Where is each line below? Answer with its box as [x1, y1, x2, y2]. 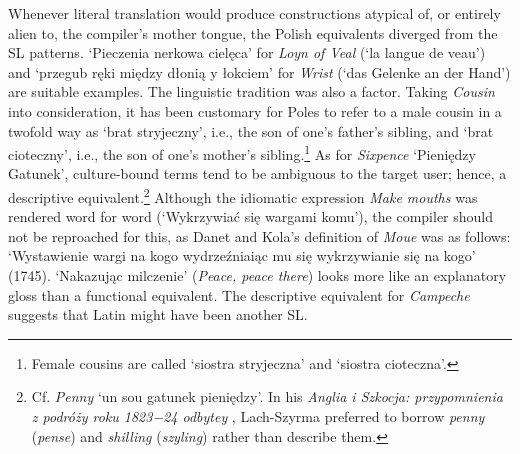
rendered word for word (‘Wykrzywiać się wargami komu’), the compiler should [8, 206, 494, 227]
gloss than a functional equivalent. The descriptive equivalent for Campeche [8, 284, 470, 305]
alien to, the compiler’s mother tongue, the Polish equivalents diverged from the [8, 22, 498, 43]
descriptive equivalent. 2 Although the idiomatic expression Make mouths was [8, 184, 478, 207]
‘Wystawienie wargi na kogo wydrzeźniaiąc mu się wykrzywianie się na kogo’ [8, 245, 476, 266]
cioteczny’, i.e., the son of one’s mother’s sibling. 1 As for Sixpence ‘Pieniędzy [8, 141, 476, 164]
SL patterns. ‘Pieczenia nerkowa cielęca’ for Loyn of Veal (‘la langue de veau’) [8, 42, 486, 63]
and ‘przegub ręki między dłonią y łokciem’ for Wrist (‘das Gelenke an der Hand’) [8, 61, 511, 82]
